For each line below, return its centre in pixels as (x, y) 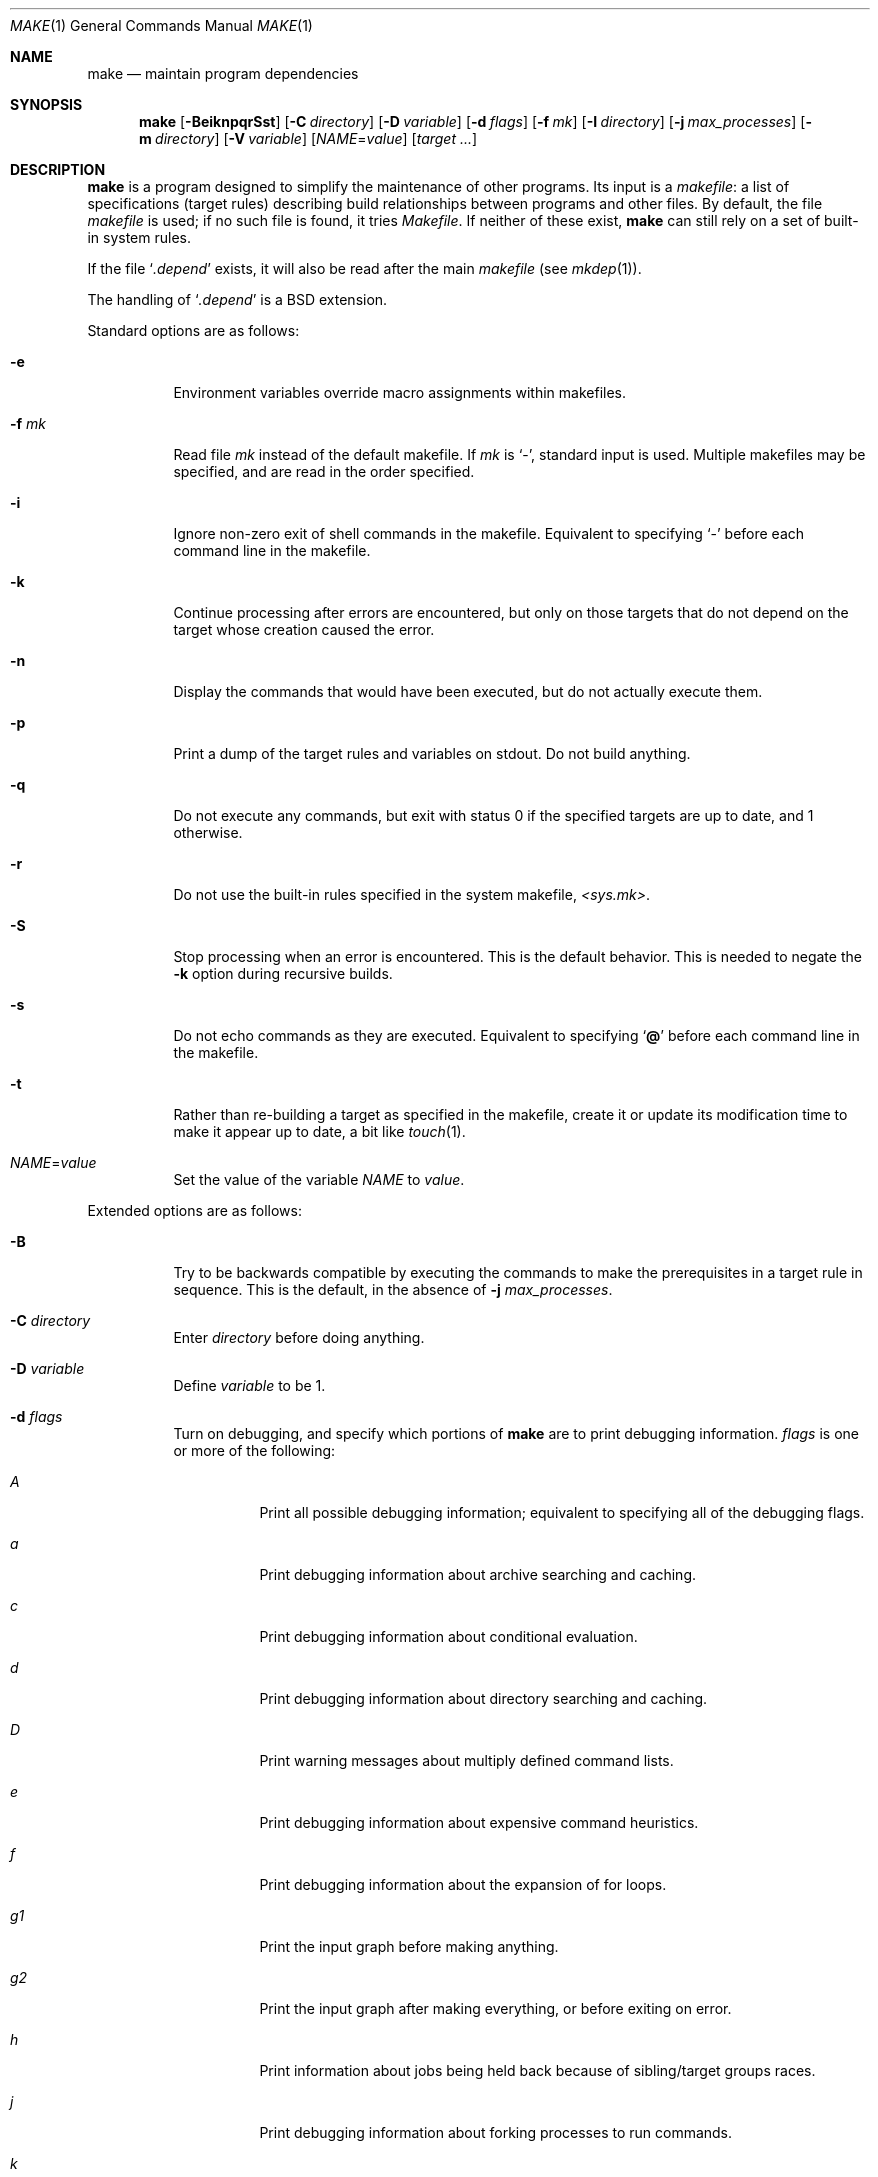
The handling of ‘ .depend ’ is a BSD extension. (237, 299)
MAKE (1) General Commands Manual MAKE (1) (161, 25)
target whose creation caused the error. (304, 629)
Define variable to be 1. (249, 1385)
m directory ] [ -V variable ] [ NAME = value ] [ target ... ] (308, 138)
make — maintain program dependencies (223, 73)
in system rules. (139, 237)
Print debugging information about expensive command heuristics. (479, 1822)
